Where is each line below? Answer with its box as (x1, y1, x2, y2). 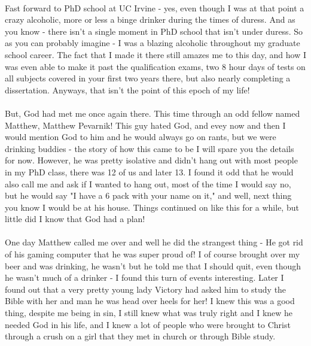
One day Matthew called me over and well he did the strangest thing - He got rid (5, 236, 303, 248)
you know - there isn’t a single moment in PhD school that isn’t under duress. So (5, 25, 303, 37)
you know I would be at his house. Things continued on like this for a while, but (5, 201, 299, 213)
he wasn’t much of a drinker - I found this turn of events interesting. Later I (5, 271, 284, 284)
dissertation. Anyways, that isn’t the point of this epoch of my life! (5, 83, 250, 96)
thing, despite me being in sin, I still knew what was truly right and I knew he (5, 306, 293, 319)
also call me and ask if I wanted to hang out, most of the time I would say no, (5, 177, 291, 190)
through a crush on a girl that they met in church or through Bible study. (5, 330, 276, 342)
